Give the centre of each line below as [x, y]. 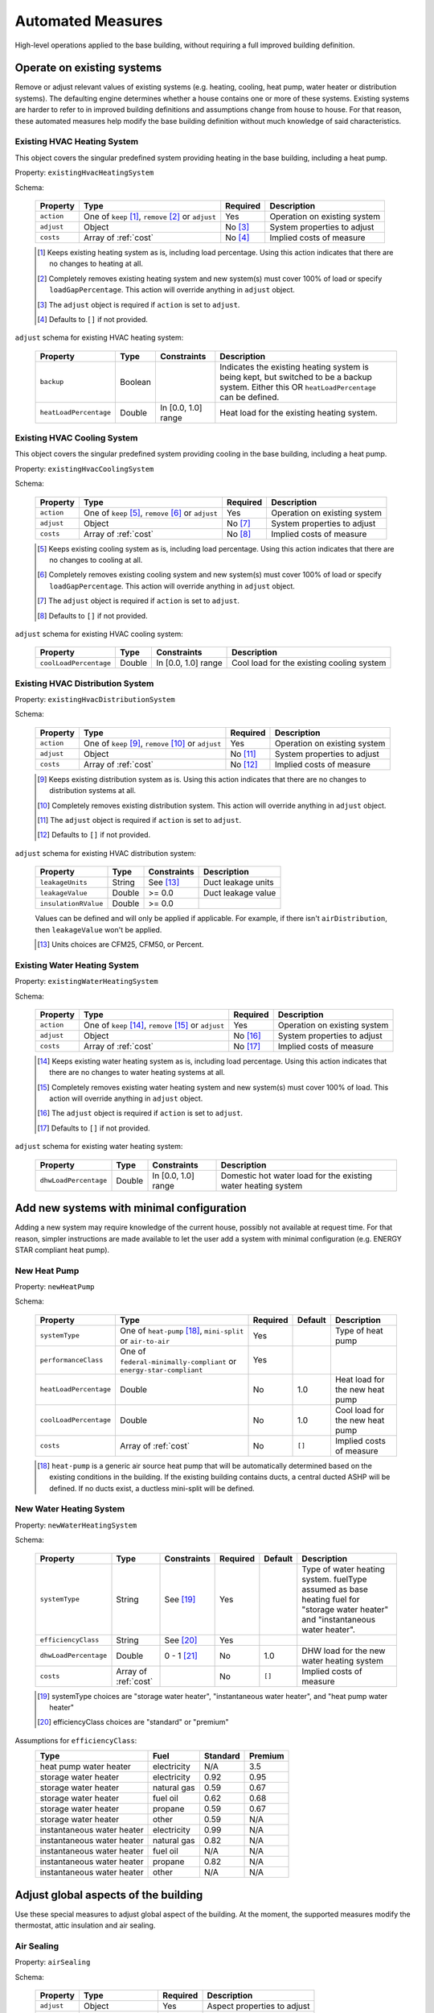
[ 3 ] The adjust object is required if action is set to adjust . [139, 304]
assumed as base [335, 1589]
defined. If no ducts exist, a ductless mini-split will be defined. [152, 1488]
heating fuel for [331, 1599]
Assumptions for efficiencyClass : [76, 1740]
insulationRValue [72, 903]
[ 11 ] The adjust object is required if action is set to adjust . [139, 820]
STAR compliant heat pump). [62, 1250]
